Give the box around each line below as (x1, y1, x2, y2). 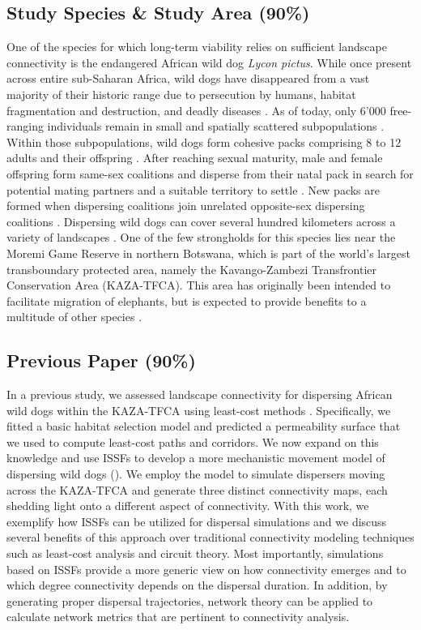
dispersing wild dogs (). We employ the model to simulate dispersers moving (6, 465, 385, 482)
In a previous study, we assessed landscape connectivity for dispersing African (6, 386, 393, 403)
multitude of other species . (6, 308, 142, 325)
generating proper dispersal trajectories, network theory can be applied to (6, 592, 373, 609)
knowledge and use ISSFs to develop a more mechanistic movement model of (6, 449, 385, 466)
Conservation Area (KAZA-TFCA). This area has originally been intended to (6, 276, 391, 294)
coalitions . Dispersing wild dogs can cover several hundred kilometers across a (6, 212, 396, 229)
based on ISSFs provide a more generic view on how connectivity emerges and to (6, 560, 406, 577)
